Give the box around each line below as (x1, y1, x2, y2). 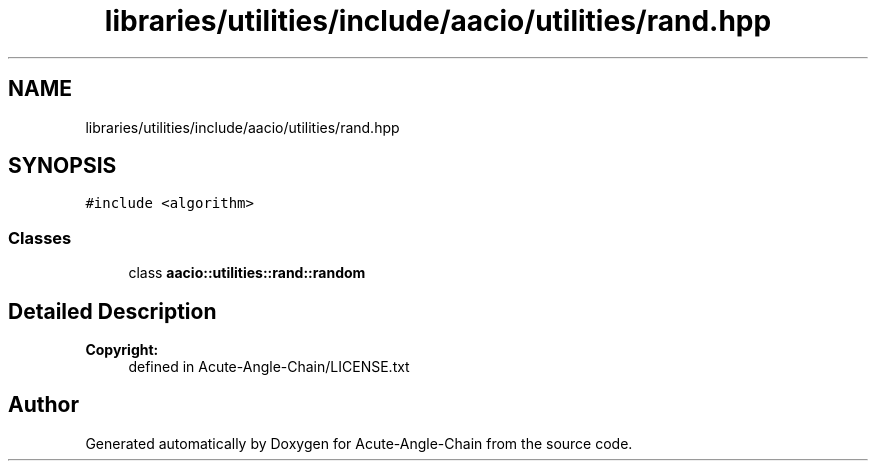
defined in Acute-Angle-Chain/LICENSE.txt (128, 358, 410, 376)
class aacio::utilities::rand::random (128, 264, 366, 282)
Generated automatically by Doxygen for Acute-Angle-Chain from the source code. (85, 434, 633, 452)
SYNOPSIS (8, 153, 117, 179)
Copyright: (85, 341, 159, 359)
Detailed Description (8, 298, 217, 324)
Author (8, 392, 79, 418)
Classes (8, 227, 72, 248)
